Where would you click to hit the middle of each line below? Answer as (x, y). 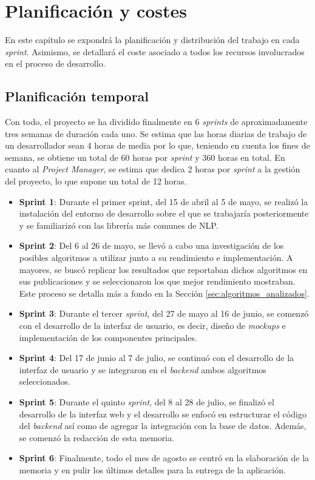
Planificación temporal (77, 96)
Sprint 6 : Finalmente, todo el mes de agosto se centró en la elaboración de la (164, 458)
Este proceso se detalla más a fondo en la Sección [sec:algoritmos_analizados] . (164, 293)
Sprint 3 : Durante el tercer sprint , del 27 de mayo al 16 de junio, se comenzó (164, 313)
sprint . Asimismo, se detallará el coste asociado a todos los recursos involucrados (155, 51)
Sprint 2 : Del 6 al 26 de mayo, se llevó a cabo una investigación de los (151, 245)
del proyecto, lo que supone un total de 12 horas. (96, 181)
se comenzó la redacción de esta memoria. (97, 437)
